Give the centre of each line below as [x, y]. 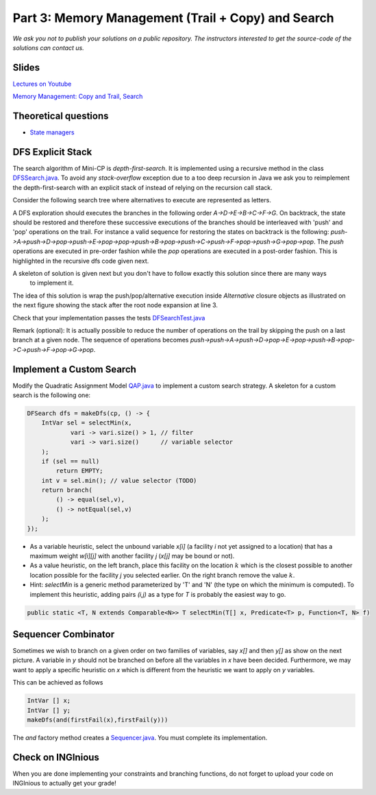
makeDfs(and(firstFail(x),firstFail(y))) [98, 720]
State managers [52, 132]
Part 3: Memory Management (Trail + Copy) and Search [174, 18]
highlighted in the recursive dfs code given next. [81, 261]
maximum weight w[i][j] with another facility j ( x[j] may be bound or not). [132, 556]
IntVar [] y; [49, 710]
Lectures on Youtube [42, 84]
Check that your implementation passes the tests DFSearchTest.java [109, 318]
